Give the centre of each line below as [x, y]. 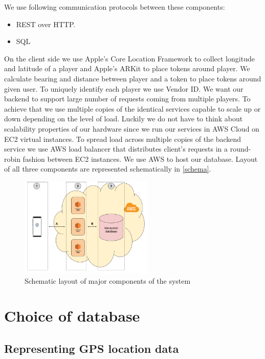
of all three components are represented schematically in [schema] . [108, 169]
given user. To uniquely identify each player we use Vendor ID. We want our [124, 88]
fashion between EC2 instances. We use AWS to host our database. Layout [140, 159]
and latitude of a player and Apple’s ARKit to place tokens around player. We [127, 68]
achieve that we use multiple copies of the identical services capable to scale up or [132, 108]
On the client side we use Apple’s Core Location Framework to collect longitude [129, 58]
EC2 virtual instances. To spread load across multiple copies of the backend [123, 139]
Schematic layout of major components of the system [108, 280]
